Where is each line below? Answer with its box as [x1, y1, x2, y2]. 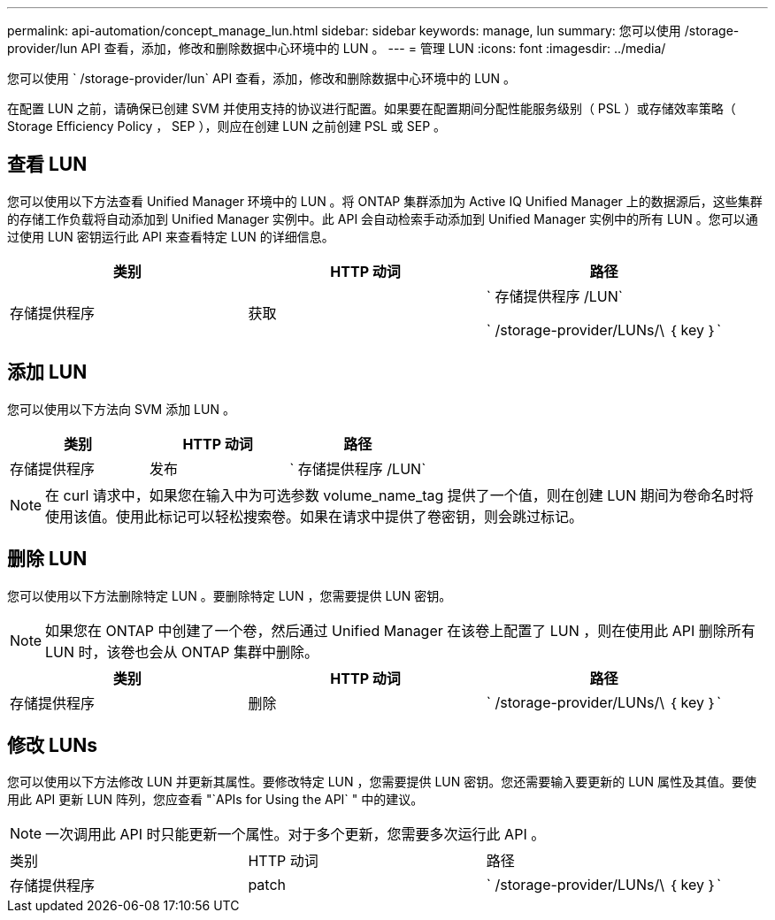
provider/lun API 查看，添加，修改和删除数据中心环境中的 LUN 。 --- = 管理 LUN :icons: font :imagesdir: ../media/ [7, 41, 666, 56]
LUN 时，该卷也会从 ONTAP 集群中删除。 [45, 642, 319, 661]
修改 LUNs [7, 733, 97, 756]
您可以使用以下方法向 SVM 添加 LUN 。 [7, 401, 235, 417]
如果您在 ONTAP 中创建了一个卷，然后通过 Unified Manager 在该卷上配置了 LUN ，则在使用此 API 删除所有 [45, 621, 756, 640]
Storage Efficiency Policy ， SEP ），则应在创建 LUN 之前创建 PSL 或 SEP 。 [7, 119, 447, 134]
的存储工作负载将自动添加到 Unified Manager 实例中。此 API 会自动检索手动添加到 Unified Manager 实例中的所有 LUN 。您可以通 [7, 211, 758, 226]
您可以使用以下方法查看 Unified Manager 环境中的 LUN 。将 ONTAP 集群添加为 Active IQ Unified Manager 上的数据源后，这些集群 [7, 193, 763, 209]
